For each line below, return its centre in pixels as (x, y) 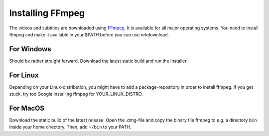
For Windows (30, 49)
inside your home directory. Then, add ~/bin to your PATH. (70, 127)
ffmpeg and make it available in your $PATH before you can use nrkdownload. (89, 34)
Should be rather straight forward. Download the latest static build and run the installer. (98, 61)
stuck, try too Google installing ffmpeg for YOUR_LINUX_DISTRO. (76, 94)
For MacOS (27, 108)
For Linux (24, 75)
